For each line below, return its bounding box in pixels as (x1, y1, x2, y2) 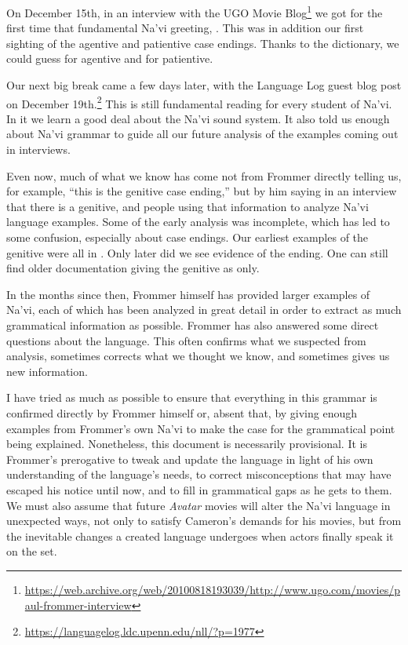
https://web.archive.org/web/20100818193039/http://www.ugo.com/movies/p (24, 581, 400, 597)
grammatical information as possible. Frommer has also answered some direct (6, 317, 379, 333)
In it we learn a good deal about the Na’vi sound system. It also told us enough (6, 110, 390, 126)
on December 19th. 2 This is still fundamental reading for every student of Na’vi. (6, 93, 392, 111)
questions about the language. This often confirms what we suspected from (6, 332, 366, 348)
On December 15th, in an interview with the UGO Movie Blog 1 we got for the (6, 2, 383, 20)
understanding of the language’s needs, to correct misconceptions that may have (6, 466, 392, 483)
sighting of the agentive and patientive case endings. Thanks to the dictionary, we (6, 35, 399, 51)
